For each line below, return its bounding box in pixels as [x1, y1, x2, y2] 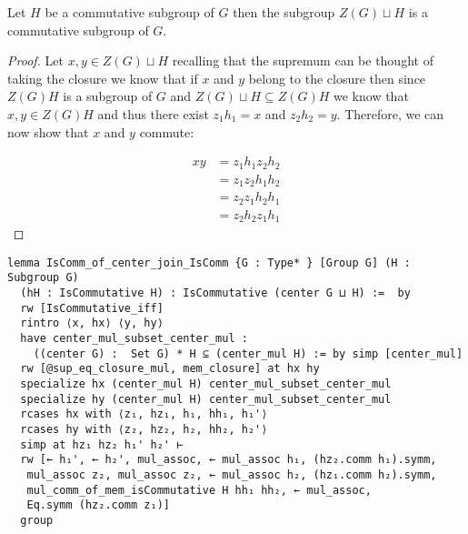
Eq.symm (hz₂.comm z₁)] [26, 499, 170, 512]
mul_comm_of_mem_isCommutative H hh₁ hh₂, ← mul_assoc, [26, 483, 372, 497]
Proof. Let [7, 51, 64, 70]
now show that [7, 122, 89, 141]
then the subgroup [233, 3, 335, 21]
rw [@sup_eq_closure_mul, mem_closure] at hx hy [20, 362, 320, 376]
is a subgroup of [63, 86, 153, 106]
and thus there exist [97, 104, 209, 123]
